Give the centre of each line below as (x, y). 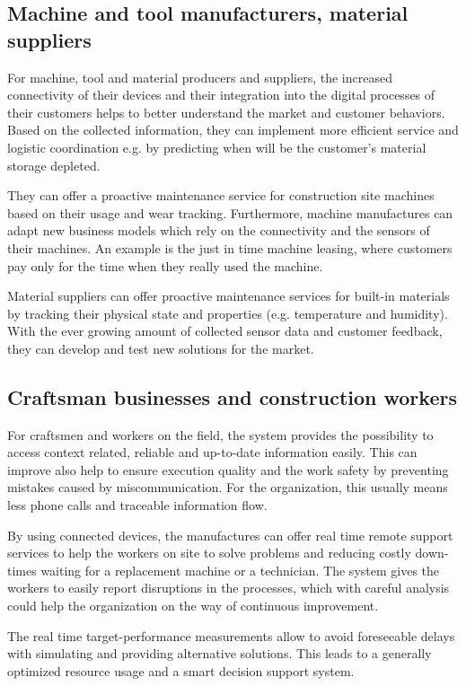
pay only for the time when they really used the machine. (165, 265)
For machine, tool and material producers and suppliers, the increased (200, 77)
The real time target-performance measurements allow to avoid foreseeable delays (231, 635)
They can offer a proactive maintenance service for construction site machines (221, 195)
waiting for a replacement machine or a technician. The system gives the (240, 570)
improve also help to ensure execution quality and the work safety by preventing (228, 469)
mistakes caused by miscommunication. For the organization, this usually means (228, 487)
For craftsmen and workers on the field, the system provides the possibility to (220, 434)
